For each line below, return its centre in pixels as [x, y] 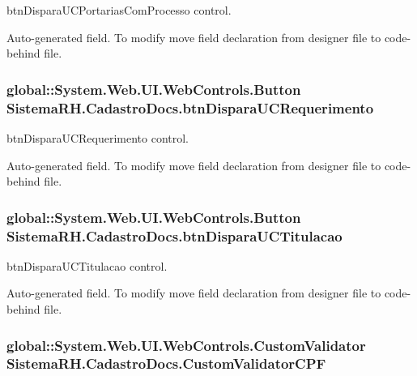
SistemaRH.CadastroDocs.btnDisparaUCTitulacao [174, 235]
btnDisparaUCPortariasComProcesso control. [119, 10]
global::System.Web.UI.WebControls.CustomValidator [186, 345]
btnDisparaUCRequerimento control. [98, 137]
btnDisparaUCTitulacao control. [87, 265]
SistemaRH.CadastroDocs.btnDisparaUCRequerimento [190, 107]
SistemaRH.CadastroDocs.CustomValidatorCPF [166, 363]
